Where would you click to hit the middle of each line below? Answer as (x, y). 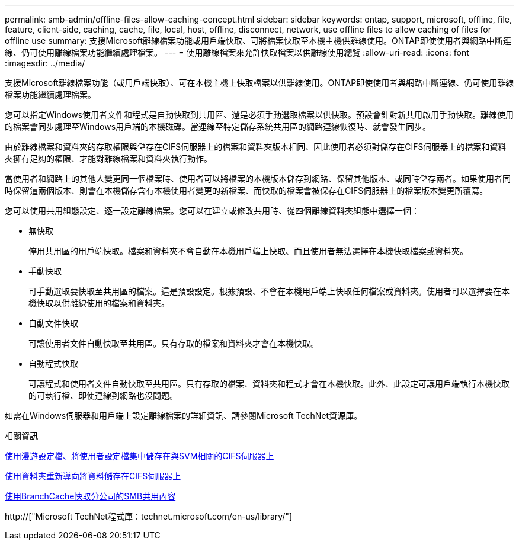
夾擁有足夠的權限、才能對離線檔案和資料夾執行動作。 (108, 158)
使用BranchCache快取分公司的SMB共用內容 (90, 496)
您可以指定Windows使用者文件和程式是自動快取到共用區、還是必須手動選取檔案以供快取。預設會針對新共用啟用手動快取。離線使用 (259, 115)
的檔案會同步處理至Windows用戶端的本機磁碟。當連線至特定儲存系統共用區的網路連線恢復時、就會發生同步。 (218, 126)
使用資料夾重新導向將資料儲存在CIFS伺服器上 (93, 476)
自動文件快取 (53, 323)
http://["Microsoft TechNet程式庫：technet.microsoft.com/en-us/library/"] (149, 516)
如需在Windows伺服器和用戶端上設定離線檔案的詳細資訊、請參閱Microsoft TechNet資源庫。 (184, 416)
